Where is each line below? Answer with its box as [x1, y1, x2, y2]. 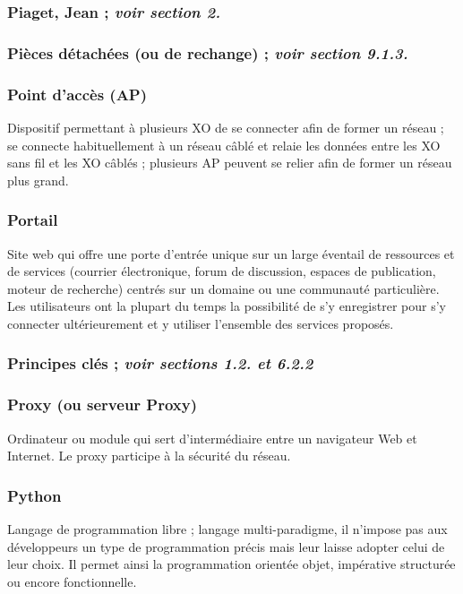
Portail [7, 209, 58, 231]
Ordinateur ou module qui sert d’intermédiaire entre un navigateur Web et [7, 428, 417, 447]
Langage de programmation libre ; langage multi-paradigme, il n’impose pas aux [7, 519, 448, 538]
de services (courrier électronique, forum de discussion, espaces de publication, [7, 262, 436, 280]
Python [7, 484, 62, 506]
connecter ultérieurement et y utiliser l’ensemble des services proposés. [7, 314, 394, 332]
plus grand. [7, 170, 69, 189]
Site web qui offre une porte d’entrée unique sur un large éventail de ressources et [7, 244, 455, 263]
